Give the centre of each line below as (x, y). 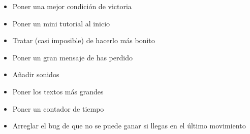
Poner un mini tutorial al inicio (61, 23)
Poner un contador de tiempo (58, 108)
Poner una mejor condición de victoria (72, 6)
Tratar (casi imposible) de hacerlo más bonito (84, 40)
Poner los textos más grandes (58, 91)
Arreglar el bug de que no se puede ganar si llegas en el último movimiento (129, 126)
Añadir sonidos (36, 74)
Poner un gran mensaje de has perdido (72, 57)
